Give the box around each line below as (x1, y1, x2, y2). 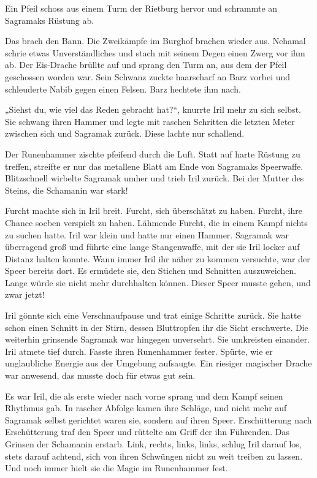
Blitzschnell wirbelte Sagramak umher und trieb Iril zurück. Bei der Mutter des (5, 172, 304, 184)
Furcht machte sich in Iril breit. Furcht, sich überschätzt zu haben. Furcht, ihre (5, 204, 302, 217)
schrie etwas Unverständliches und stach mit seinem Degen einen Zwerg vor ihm (5, 46, 305, 59)
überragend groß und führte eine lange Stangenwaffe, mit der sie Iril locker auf (5, 240, 300, 253)
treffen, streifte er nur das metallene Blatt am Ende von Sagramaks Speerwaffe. (5, 159, 304, 172)
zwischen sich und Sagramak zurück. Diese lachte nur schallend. (5, 127, 245, 140)
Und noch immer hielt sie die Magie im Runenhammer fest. (5, 461, 228, 474)
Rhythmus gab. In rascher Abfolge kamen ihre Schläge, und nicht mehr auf (5, 401, 287, 414)
